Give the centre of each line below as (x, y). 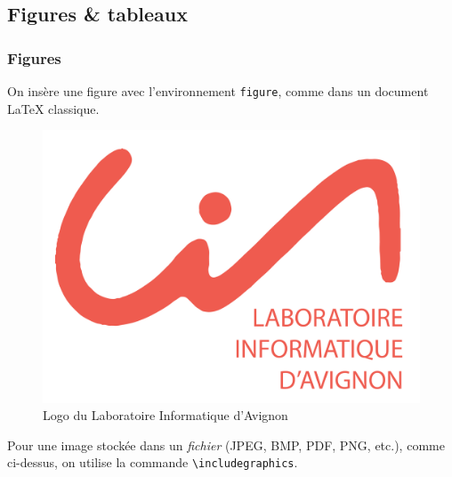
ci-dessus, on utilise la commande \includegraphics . (153, 462)
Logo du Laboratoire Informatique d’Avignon (165, 415)
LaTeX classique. (53, 108)
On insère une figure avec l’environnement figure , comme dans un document (218, 91)
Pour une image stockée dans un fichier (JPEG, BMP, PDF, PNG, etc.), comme (226, 445)
